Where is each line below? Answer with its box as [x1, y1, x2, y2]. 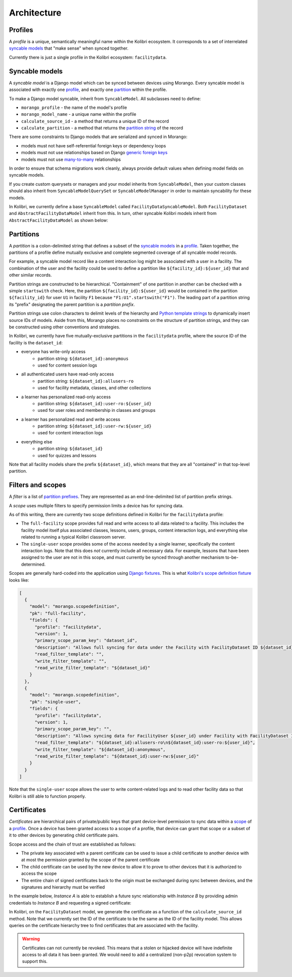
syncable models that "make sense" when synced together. [9, 45, 129, 51]
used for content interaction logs [37, 430, 103, 436]
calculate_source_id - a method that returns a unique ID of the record [21, 118, 169, 124]
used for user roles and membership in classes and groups [37, 408, 156, 413]
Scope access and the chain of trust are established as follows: [9, 841, 136, 847]
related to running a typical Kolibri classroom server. [21, 534, 126, 540]
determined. [21, 561, 46, 567]
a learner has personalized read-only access [21, 394, 111, 400]
